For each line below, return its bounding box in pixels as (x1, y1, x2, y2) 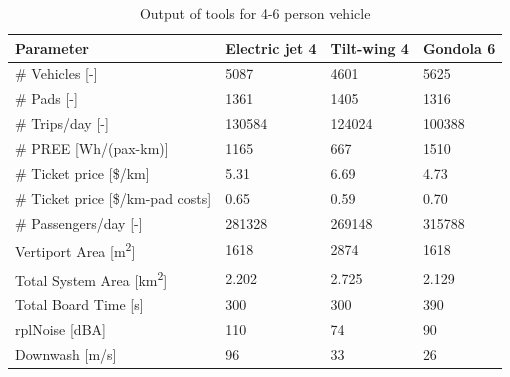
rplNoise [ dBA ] (15, 319, 106, 340)
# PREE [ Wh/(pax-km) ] (15, 137, 169, 158)
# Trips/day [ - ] (15, 113, 109, 134)
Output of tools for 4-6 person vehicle (139, 3, 371, 23)
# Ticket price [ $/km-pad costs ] (15, 187, 212, 208)
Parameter (15, 37, 89, 58)
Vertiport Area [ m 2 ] (15, 238, 136, 261)
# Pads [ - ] (15, 88, 78, 109)
